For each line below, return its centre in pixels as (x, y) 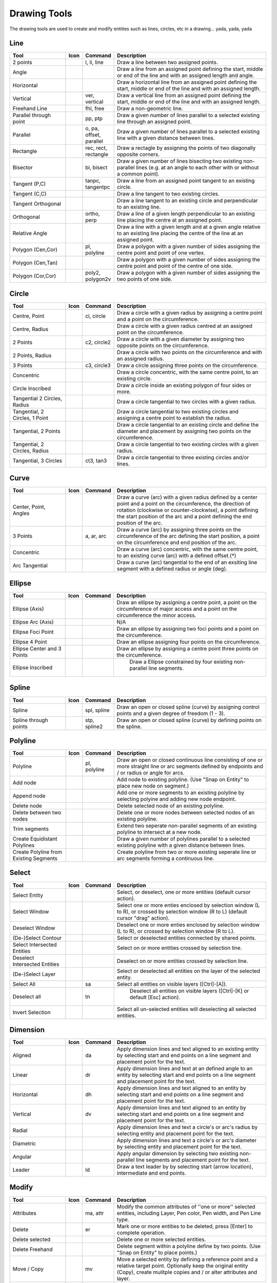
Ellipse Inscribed (33, 667)
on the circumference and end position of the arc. (177, 542)
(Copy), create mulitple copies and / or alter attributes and (187, 1272)
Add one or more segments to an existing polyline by (181, 793)
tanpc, (93, 181)
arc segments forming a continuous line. (166, 859)
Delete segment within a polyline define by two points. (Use (189, 1246)
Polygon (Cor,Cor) (34, 276)
